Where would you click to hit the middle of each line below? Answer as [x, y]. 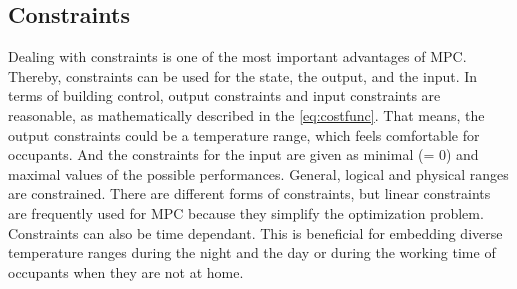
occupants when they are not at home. [126, 271]
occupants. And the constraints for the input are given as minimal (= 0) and [243, 154]
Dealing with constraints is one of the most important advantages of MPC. [237, 56]
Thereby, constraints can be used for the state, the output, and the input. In [243, 75]
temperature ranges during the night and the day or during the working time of [252, 252]
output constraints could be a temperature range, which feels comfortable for [244, 134]
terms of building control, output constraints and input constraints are [224, 95]
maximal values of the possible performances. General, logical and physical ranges [258, 173]
